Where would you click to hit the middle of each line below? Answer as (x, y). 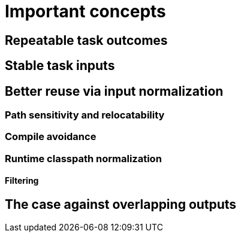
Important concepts (85, 11)
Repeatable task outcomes (86, 40)
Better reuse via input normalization (114, 91)
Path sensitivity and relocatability (85, 115)
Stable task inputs (60, 66)
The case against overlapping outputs (121, 204)
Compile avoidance (51, 137)
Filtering (22, 181)
